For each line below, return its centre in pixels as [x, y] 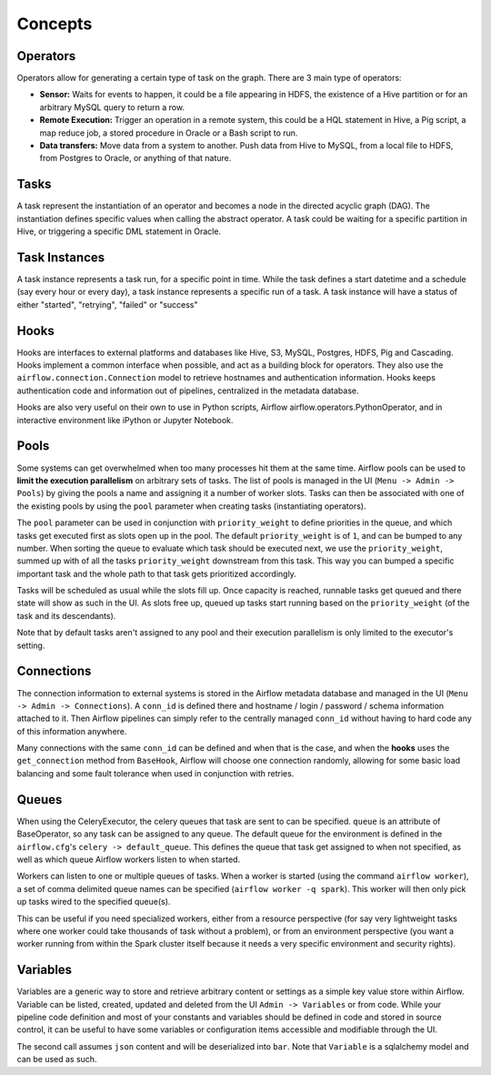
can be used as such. [57, 1060]
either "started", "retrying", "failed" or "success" [108, 304]
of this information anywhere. [72, 731]
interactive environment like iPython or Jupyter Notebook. [125, 420]
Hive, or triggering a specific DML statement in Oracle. [119, 231]
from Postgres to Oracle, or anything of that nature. [135, 158]
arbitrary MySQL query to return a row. [112, 107]
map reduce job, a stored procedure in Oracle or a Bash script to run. [169, 133]
